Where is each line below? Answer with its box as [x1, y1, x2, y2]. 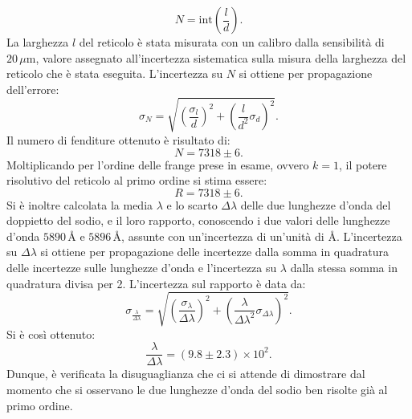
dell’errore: [6, 80, 59, 97]
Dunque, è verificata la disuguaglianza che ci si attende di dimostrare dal [6, 365, 365, 382]
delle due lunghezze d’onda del [240, 196, 391, 213]
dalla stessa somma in [290, 259, 398, 276]
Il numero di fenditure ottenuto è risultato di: [6, 131, 230, 148]
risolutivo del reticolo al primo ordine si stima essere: [6, 172, 267, 189]
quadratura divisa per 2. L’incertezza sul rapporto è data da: [6, 275, 306, 291]
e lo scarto [166, 196, 218, 213]
